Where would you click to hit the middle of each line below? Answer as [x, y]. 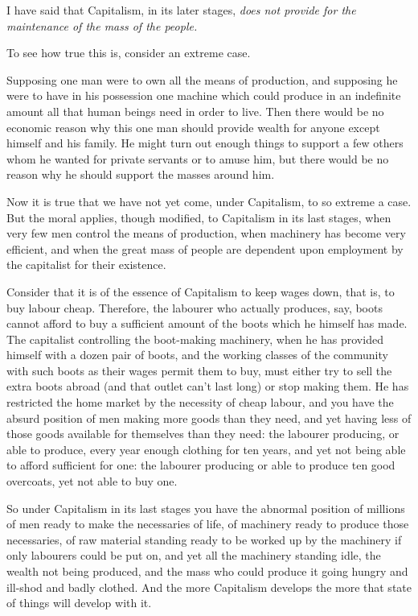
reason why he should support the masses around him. [141, 174]
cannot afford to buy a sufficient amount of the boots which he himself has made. [207, 323]
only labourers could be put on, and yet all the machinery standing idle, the [194, 555]
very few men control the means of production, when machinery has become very [206, 233]
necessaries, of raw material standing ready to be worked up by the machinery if [204, 539]
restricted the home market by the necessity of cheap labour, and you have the [200, 402]
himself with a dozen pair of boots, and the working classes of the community [197, 355]
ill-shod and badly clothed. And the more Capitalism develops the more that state [209, 587]
